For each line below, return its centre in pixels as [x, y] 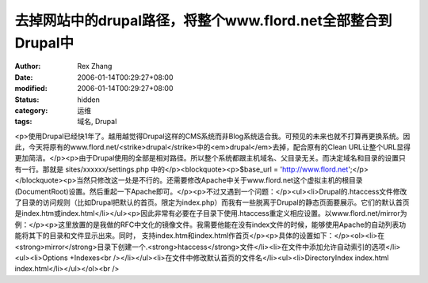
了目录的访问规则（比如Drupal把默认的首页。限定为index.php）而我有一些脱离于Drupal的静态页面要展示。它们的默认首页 [212, 202]
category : [31, 110]
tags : [23, 122]
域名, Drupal [97, 122]
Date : [24, 77]
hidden [89, 100]
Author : [28, 66]
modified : [31, 89]
